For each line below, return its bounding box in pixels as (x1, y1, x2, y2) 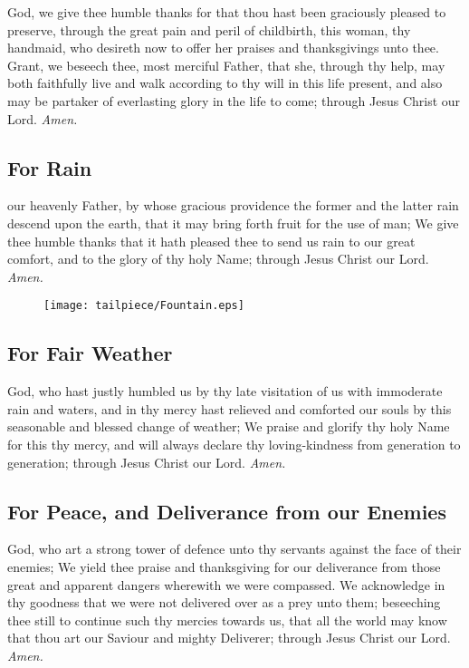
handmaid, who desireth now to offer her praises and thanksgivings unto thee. (7, 38, 439, 57)
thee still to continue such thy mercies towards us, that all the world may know (7, 610, 447, 629)
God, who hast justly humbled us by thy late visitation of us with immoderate (7, 382, 443, 401)
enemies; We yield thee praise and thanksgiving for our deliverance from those (7, 557, 441, 576)
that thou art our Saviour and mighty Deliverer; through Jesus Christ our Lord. (7, 628, 451, 647)
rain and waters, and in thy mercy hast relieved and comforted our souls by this (7, 399, 452, 418)
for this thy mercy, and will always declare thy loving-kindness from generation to (7, 434, 461, 453)
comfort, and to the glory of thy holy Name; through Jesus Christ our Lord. (7, 249, 429, 268)
